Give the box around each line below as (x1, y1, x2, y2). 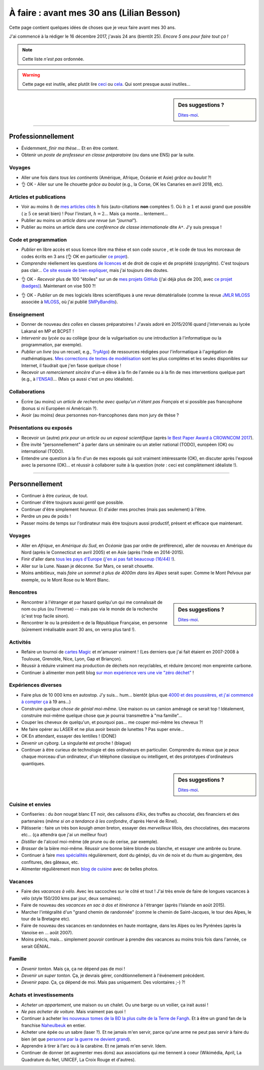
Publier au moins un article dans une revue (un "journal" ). (21, 217, 138, 223)
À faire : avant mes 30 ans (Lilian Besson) (9, 7, 181, 18)
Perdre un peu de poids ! (21, 513, 71, 519)
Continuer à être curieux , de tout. (21, 492, 88, 498)
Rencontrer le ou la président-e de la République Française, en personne (21, 620, 168, 626)
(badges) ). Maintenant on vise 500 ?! (21, 283, 96, 289)
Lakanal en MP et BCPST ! (21, 328, 74, 334)
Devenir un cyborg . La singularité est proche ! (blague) (21, 740, 132, 746)
